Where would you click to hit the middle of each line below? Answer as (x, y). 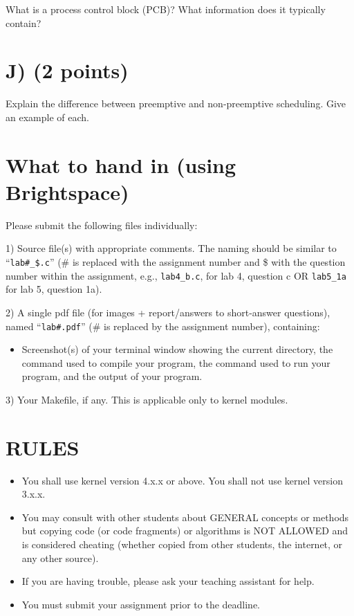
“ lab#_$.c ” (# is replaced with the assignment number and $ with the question (176, 262)
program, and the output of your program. (112, 376)
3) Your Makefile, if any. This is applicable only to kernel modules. (147, 399)
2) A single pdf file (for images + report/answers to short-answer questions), (168, 312)
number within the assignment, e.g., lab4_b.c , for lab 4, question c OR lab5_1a (176, 275)
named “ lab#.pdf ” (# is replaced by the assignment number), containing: (163, 326)
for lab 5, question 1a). (54, 289)
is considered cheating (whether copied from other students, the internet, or (182, 544)
